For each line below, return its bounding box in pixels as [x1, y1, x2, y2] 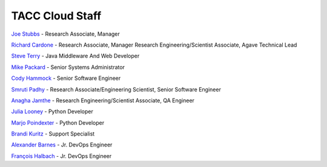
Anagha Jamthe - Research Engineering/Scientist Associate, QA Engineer [11, 97, 195, 104]
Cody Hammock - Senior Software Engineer [11, 74, 121, 82]
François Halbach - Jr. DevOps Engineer [11, 152, 112, 160]
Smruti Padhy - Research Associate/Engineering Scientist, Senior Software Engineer [11, 85, 221, 93]
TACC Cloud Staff [11, 9, 102, 22]
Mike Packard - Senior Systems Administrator [11, 64, 125, 71]
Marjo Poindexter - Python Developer [11, 119, 105, 126]
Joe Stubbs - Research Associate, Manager [11, 30, 121, 38]
